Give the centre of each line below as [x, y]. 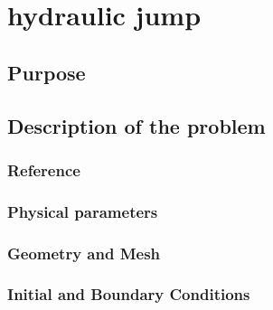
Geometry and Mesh [84, 253]
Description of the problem [136, 125]
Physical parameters [83, 211]
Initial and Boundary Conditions [129, 294]
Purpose [47, 72]
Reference [44, 169]
